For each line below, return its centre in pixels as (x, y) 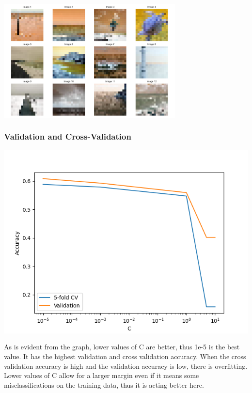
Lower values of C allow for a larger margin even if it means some (102, 375)
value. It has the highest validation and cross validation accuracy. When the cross (125, 356)
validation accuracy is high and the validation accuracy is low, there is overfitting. (126, 366)
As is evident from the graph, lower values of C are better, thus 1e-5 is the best (122, 347)
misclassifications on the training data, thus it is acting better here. (104, 385)
